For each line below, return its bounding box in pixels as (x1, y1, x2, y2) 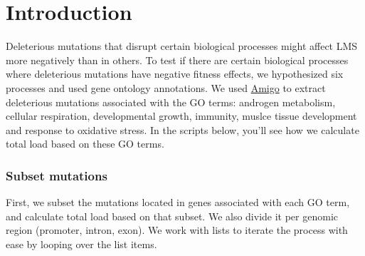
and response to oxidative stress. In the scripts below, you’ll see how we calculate (6, 122, 359, 137)
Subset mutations (6, 166, 107, 184)
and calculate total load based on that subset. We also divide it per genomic (6, 208, 339, 223)
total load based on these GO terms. (6, 136, 164, 151)
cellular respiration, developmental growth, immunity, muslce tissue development (6, 108, 357, 123)
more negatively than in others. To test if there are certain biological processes (6, 52, 349, 67)
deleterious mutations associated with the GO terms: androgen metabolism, (6, 94, 336, 109)
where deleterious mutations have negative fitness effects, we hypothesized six (6, 66, 344, 81)
